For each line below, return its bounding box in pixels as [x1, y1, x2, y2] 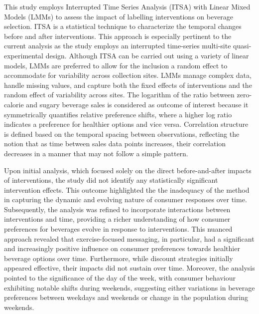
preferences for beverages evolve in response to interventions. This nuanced [4, 224, 233, 234]
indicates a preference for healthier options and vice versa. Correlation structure [4, 119, 249, 129]
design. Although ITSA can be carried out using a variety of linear [45, 50, 249, 60]
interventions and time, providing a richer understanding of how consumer [4, 214, 231, 224]
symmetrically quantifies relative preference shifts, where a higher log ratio [4, 109, 232, 119]
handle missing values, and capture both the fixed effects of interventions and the [4, 79, 252, 90]
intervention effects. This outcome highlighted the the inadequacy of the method [4, 184, 250, 195]
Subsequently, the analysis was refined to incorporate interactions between [4, 204, 231, 214]
